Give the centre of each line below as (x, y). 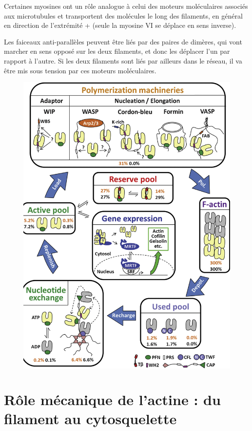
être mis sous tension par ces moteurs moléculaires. (80, 70)
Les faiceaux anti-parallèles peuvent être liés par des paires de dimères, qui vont (123, 41)
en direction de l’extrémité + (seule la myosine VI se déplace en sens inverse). (120, 25)
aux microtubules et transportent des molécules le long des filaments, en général (123, 15)
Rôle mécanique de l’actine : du (112, 399)
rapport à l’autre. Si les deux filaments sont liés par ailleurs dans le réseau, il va (123, 60)
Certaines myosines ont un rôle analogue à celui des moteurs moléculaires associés (126, 6)
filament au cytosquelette (90, 419)
